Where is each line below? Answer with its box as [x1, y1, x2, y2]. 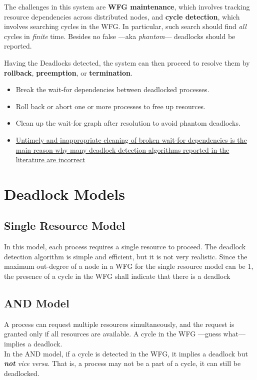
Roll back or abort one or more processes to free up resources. [15, 101, 206, 111]
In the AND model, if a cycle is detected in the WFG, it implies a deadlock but [4, 348, 248, 358]
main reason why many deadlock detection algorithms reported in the [15, 144, 229, 155]
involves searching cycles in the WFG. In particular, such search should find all [4, 21, 246, 32]
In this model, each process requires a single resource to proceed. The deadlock [4, 241, 246, 252]
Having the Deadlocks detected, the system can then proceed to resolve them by [4, 57, 250, 68]
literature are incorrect [15, 154, 85, 165]
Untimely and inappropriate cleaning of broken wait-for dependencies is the [15, 134, 247, 145]
